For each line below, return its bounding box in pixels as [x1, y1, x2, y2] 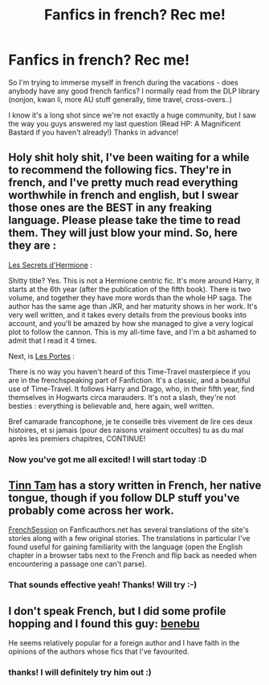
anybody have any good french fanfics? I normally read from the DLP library [8, 86, 260, 96]
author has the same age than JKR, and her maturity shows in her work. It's [8, 301, 258, 311]
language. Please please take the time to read [8, 213, 241, 227]
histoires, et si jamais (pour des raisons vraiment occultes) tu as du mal [8, 425, 244, 435]
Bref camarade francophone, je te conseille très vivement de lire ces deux [8, 416, 253, 426]
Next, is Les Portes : [8, 351, 75, 361]
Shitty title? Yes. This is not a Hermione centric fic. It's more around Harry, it [8, 275, 260, 285]
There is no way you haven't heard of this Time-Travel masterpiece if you [8, 366, 251, 376]
